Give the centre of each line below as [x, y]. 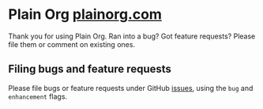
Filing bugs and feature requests [90, 69]
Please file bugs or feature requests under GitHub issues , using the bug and [131, 88]
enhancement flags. [38, 96]
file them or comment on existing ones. [72, 44]
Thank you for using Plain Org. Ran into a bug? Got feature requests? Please [132, 36]
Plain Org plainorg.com [85, 15]
